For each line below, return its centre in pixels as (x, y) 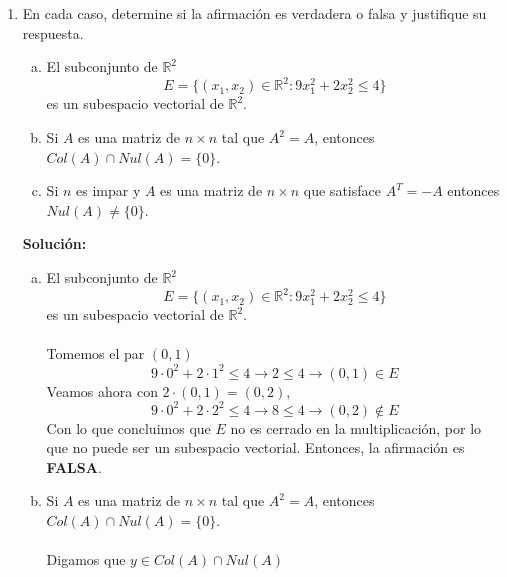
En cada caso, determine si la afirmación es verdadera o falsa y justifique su (254, 13)
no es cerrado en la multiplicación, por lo (356, 427)
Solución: (54, 243)
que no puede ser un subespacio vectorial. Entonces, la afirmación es (255, 447)
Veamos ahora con (102, 390)
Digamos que (86, 559)
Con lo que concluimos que (128, 427)
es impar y (108, 190)
